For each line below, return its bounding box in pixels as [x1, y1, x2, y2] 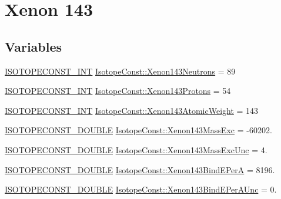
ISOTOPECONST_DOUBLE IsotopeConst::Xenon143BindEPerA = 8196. [5, 163, 275, 176]
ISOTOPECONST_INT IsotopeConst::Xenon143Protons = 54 [5, 85, 231, 97]
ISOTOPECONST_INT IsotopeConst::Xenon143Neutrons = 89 [5, 65, 236, 77]
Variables [5, 37, 62, 55]
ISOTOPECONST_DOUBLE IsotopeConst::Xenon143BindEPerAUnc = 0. [5, 183, 277, 195]
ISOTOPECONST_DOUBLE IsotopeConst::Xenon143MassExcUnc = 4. [5, 143, 267, 156]
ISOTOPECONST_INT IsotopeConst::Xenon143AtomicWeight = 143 [5, 104, 259, 116]
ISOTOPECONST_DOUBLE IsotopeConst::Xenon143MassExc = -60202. [5, 124, 272, 136]
